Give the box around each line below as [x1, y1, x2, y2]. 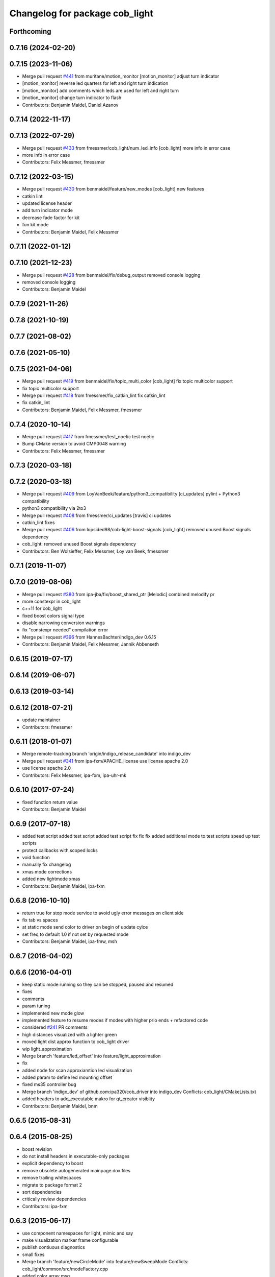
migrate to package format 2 [22, 1181, 82, 1188]
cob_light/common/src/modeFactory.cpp [22, 1266, 108, 1272]
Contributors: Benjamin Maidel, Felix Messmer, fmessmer [22, 407, 142, 413]
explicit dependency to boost [22, 1160, 84, 1167]
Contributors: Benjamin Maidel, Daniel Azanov [22, 102, 119, 108]
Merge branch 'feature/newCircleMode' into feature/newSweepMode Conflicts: [22, 1259, 189, 1265]
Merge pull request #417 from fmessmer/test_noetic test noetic [22, 433, 155, 439]
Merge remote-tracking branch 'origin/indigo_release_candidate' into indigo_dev [22, 751, 191, 757]
